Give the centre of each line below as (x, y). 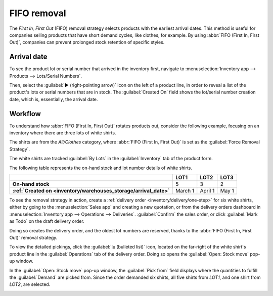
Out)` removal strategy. (33, 238)
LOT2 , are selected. (30, 284)
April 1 (207, 191)
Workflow (25, 114)
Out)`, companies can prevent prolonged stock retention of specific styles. (87, 42)
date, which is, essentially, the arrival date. (54, 99)
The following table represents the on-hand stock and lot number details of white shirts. (101, 168)
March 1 (185, 191)
